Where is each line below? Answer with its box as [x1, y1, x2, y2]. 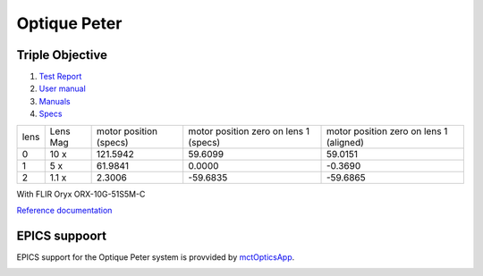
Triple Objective [16, 47, 107, 63]
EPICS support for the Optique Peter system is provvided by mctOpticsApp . [16, 251, 295, 263]
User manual [38, 83, 87, 94]
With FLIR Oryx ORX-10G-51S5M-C [16, 188, 146, 199]
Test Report [38, 71, 82, 82]
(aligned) [326, 136, 364, 148]
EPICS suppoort [16, 228, 107, 243]
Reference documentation [16, 205, 113, 216]
